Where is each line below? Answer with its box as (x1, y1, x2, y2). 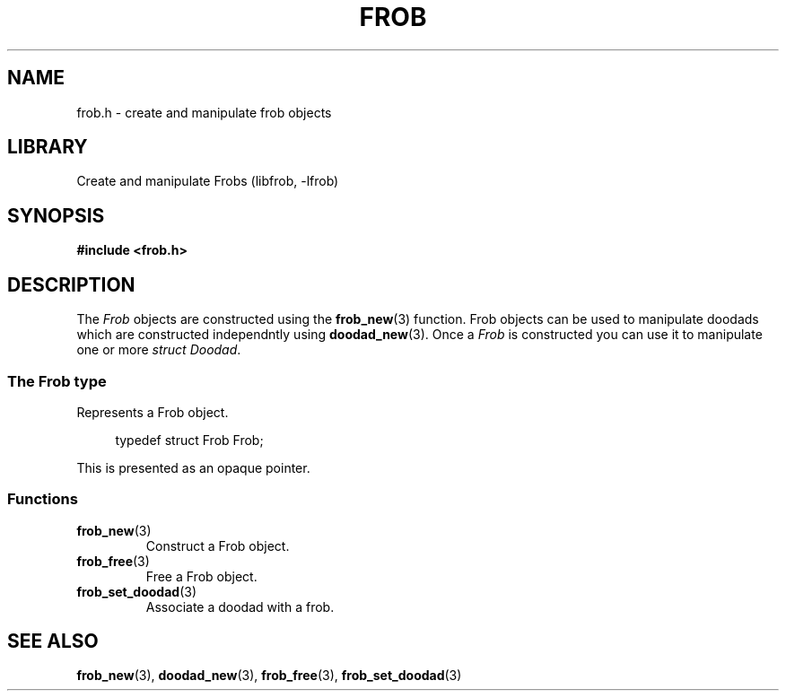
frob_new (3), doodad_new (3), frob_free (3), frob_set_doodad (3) (76, 667, 462, 684)
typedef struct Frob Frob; (115, 432, 264, 448)
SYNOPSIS (7, 204, 105, 227)
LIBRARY (7, 135, 88, 159)
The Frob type (7, 371, 107, 390)
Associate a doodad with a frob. (145, 598, 335, 615)
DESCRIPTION (7, 273, 135, 296)
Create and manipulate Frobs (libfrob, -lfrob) (76, 173, 339, 189)
